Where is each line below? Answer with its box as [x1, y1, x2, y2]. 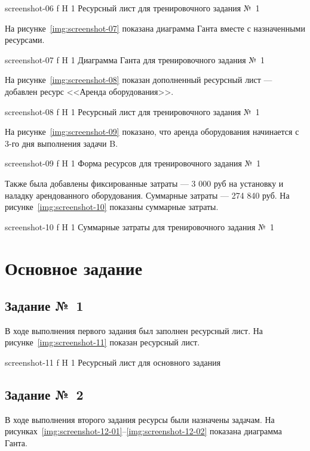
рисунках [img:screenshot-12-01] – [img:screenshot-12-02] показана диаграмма [5, 425, 283, 437]
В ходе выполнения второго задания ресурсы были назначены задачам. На [5, 413, 275, 425]
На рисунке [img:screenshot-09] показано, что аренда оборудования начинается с [5, 125, 299, 138]
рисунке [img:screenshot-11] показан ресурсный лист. [5, 336, 200, 348]
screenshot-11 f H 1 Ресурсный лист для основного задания [5, 356, 221, 369]
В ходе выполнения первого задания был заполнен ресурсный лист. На [5, 324, 263, 336]
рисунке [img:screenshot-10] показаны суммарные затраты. [5, 200, 219, 213]
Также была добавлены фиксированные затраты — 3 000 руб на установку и [5, 177, 284, 189]
